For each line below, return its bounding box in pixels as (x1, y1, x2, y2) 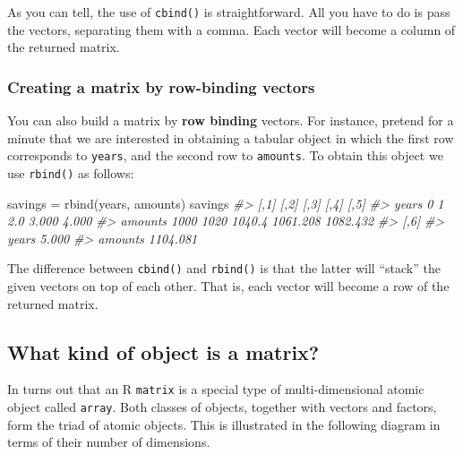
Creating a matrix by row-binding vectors (7, 75, 315, 98)
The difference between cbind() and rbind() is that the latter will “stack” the (7, 259, 441, 278)
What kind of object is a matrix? (7, 338, 320, 365)
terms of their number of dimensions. (7, 433, 210, 451)
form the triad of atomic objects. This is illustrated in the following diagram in (7, 415, 441, 433)
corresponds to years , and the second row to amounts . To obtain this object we (7, 146, 443, 165)
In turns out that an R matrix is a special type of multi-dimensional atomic (7, 380, 424, 398)
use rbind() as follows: (7, 163, 134, 182)
